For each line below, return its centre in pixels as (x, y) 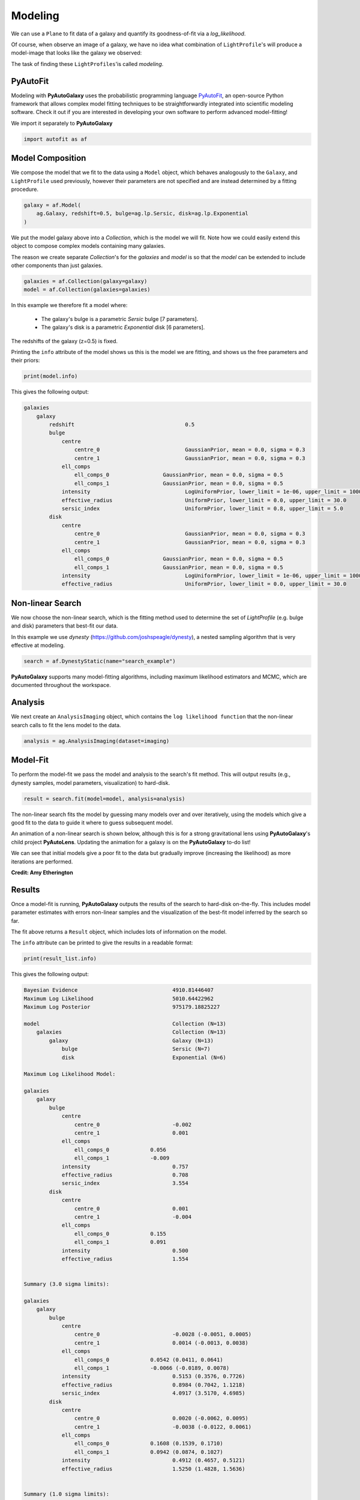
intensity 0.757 (125, 1166)
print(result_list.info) (60, 959)
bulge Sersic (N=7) (136, 1049)
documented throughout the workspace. (61, 685)
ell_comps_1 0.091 (120, 1242)
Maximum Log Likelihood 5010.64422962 (119, 998)
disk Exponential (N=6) (144, 1057)
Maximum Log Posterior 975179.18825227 (122, 1007)
